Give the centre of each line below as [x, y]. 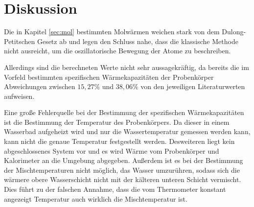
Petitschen [20, 41]
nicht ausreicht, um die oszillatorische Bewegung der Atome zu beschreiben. [117, 51]
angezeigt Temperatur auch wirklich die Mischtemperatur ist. [96, 198]
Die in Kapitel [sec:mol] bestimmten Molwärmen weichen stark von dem [112, 32]
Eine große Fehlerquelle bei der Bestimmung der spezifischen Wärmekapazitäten [124, 112]
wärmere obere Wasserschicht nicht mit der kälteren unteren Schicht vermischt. [123, 179]
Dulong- [234, 32]
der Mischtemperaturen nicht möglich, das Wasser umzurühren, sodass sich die [122, 170]
